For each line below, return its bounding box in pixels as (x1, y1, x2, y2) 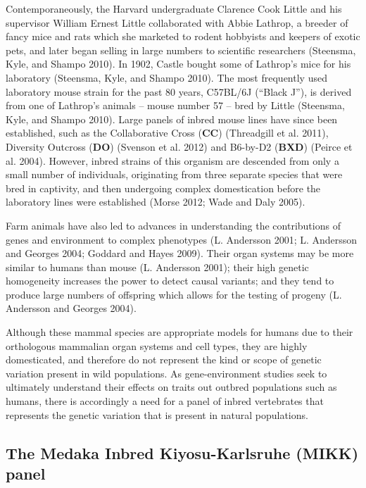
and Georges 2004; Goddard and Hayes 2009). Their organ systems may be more (6, 246, 354, 261)
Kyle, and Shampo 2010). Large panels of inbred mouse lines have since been (6, 111, 338, 126)
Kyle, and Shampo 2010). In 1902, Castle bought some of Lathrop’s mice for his (6, 56, 351, 71)
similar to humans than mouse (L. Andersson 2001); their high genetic (6, 259, 309, 274)
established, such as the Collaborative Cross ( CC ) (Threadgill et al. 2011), (6, 125, 329, 140)
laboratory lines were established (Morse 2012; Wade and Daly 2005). (6, 194, 305, 209)
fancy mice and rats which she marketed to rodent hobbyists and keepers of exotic (6, 29, 360, 44)
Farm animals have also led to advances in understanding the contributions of (6, 218, 341, 232)
